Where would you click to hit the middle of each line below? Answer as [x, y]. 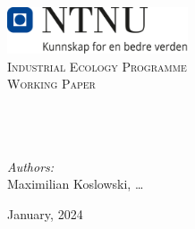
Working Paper [51, 84]
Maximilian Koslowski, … [76, 184]
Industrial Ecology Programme [97, 66]
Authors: [31, 166]
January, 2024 [45, 213]
